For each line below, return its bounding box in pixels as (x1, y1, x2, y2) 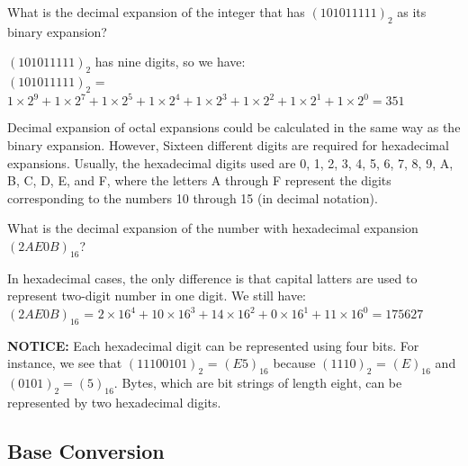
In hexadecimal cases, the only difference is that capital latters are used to (7, 268, 418, 287)
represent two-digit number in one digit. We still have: (7, 286, 306, 305)
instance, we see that (7, 354, 122, 372)
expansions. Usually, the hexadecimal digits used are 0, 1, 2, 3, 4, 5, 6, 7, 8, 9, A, (7, 153, 454, 172)
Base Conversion (7, 437, 165, 464)
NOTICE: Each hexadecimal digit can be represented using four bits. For (7, 336, 419, 354)
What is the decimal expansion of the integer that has (7, 3, 305, 21)
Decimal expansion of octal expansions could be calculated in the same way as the (7, 118, 461, 137)
